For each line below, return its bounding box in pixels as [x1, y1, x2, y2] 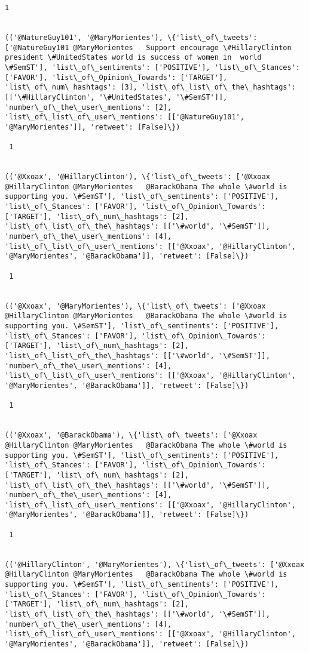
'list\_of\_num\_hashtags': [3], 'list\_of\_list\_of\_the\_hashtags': [5, 83, 296, 92]
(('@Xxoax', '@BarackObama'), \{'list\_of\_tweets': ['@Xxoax [5, 431, 258, 440]
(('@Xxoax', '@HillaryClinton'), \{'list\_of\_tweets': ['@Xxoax [5, 173, 270, 181]
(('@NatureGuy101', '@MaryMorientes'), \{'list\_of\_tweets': [5, 33, 258, 42]
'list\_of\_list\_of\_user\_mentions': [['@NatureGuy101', [5, 113, 244, 122]
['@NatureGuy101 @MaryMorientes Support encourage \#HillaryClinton [5, 43, 292, 52]
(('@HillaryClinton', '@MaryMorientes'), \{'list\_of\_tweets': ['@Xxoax [5, 560, 305, 569]
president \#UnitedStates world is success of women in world [5, 53, 262, 62]
